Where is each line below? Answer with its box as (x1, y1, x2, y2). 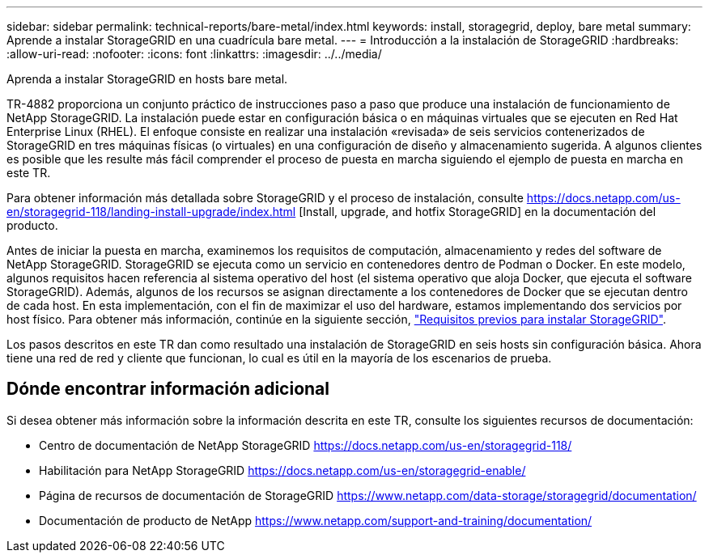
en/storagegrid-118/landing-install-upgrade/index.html (6, 205, 296, 218)
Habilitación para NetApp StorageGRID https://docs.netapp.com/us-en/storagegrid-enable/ (39, 463, 526, 477)
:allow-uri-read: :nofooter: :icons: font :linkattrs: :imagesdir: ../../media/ (6, 47, 382, 61)
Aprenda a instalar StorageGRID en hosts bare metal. (6, 72, 288, 86)
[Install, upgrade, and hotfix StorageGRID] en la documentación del (299, 205, 656, 218)
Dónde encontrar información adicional (6, 379, 329, 400)
